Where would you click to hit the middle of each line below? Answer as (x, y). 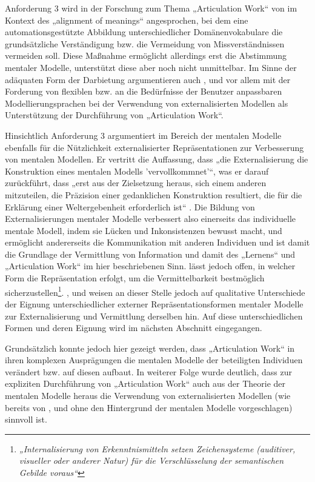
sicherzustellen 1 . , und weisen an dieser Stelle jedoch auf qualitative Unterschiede (155, 291)
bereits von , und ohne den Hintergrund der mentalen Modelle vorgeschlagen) (149, 407)
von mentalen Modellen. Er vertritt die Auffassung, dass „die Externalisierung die (157, 159)
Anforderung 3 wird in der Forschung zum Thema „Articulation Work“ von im (151, 8)
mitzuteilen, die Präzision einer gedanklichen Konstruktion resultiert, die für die (154, 194)
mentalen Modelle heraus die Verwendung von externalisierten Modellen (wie (148, 396)
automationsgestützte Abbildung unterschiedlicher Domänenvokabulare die (144, 32)
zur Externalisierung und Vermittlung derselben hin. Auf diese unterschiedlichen (154, 316)
